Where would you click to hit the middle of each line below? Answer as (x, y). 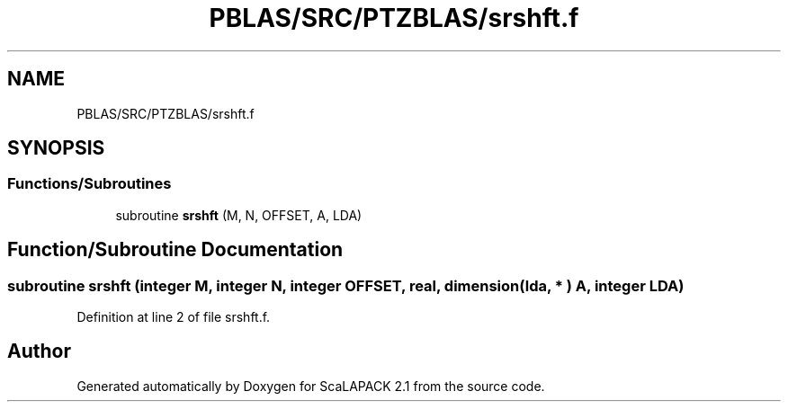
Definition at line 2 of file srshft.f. (174, 317)
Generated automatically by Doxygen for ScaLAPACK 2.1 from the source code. (311, 386)
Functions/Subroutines (90, 184)
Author (39, 351)
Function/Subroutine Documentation (175, 250)
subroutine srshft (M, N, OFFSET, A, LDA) (239, 215)
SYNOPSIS (56, 148)
